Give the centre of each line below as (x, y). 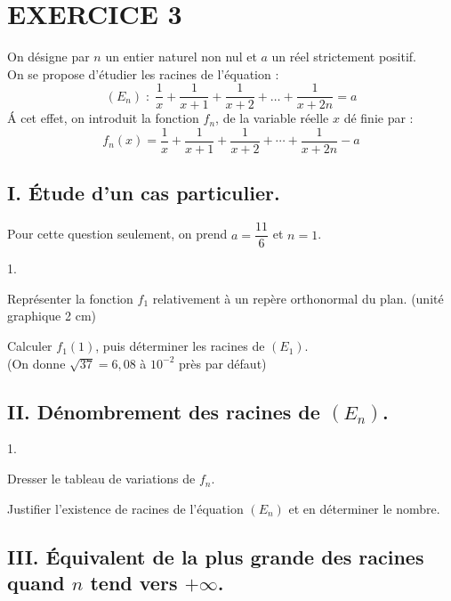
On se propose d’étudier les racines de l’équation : (143, 73)
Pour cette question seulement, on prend (117, 234)
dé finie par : (379, 118)
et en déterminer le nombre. (364, 508)
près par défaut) (222, 363)
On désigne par (48, 57)
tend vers (134, 583)
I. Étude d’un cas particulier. (144, 193)
